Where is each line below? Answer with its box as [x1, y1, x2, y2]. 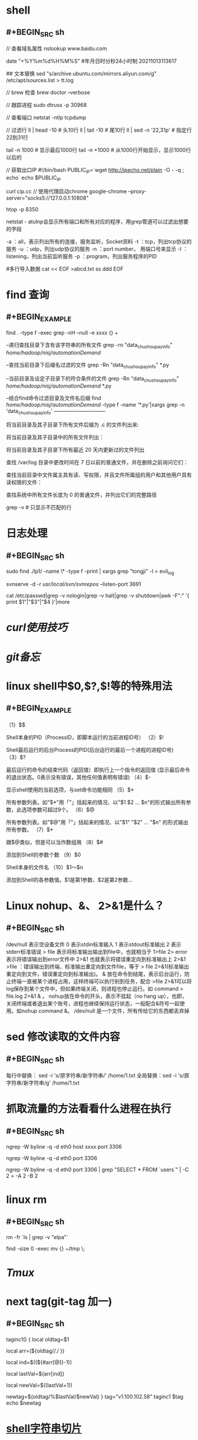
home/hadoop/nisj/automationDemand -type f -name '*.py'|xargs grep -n [6, 401, 185, 408]
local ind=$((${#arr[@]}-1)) [6, 1358, 72, 1366]
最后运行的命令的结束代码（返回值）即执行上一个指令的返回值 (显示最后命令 [6, 766, 190, 773]
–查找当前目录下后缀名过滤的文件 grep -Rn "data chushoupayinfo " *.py [6, 361, 170, 370]
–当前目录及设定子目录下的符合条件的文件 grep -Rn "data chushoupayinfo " [6, 374, 179, 383]
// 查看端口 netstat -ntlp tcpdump [6, 114, 87, 121]
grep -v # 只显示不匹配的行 [6, 504, 72, 511]
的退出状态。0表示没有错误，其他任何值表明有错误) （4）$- [6, 773, 151, 780]
